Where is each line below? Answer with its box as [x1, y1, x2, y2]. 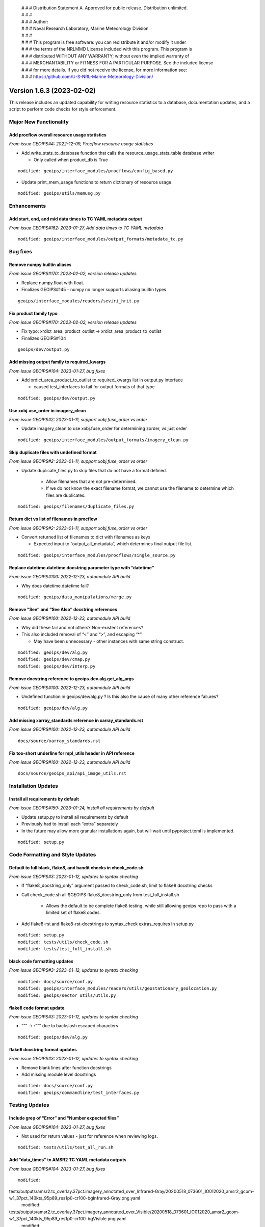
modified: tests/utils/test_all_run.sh [18, 1145, 114, 1150]
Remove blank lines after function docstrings [21, 1065, 112, 1070]
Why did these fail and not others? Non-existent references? [21, 624, 143, 630]
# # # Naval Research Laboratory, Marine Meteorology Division [21, 26, 149, 31]
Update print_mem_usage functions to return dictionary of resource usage [21, 179, 172, 185]
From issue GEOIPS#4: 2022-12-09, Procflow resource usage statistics [9, 141, 153, 147]
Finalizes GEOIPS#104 [21, 335, 66, 341]
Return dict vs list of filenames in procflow [9, 516, 98, 522]
